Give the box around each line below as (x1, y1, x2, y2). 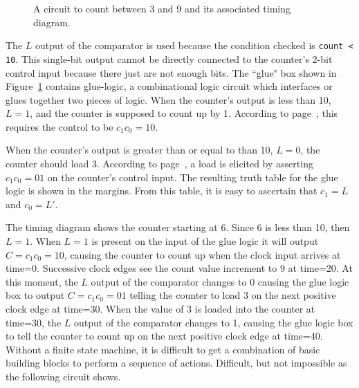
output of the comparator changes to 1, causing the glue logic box (73, 315, 353, 329)
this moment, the (6, 274, 78, 288)
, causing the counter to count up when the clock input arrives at (64, 247, 341, 261)
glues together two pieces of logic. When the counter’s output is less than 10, (6, 92, 331, 107)
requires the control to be (6, 119, 113, 133)
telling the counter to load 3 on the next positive (129, 288, 336, 302)
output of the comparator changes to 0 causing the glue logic (91, 274, 349, 288)
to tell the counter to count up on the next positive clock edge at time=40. (6, 329, 323, 343)
